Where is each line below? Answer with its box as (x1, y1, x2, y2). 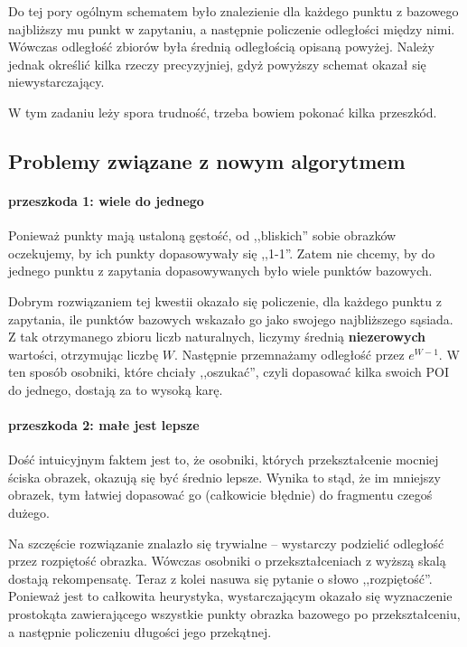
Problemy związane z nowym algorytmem (8, 146, 406, 174)
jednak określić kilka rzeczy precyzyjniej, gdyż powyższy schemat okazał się (8, 54, 426, 73)
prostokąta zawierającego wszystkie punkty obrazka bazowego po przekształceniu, (8, 605, 461, 624)
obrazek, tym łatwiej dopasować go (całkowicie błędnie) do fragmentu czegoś (8, 485, 433, 504)
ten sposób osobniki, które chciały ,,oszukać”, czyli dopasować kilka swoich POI (8, 362, 449, 381)
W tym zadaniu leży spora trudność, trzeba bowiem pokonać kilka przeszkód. (8, 102, 437, 121)
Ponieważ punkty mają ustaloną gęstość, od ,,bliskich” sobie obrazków (8, 226, 397, 245)
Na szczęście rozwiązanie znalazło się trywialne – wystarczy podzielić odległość (8, 533, 444, 552)
